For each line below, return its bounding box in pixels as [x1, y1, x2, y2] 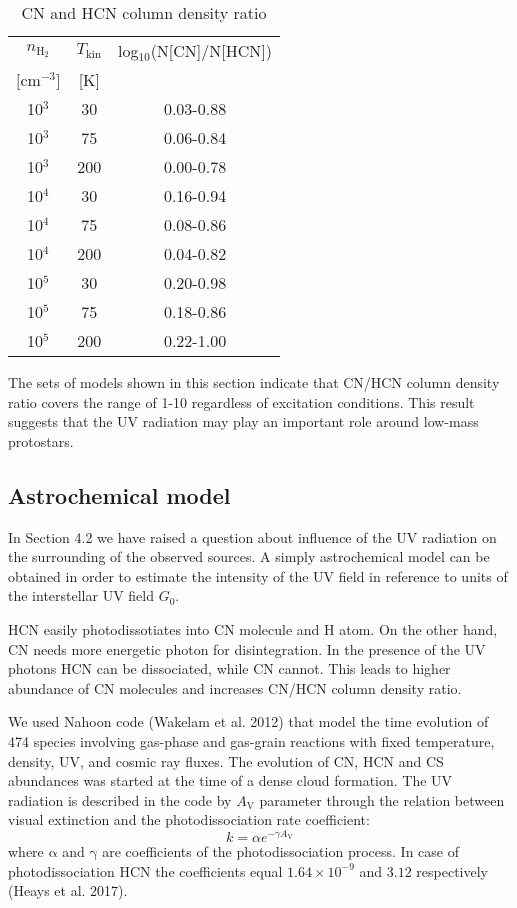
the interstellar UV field [8, 585, 154, 606]
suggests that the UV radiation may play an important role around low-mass [8, 411, 479, 432]
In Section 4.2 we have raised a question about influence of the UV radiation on [8, 526, 497, 547]
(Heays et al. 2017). [8, 880, 128, 901]
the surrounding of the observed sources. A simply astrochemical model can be [8, 546, 490, 567]
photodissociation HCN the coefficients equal [8, 860, 283, 881]
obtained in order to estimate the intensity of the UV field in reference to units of [8, 565, 508, 586]
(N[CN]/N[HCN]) [150, 39, 272, 62]
